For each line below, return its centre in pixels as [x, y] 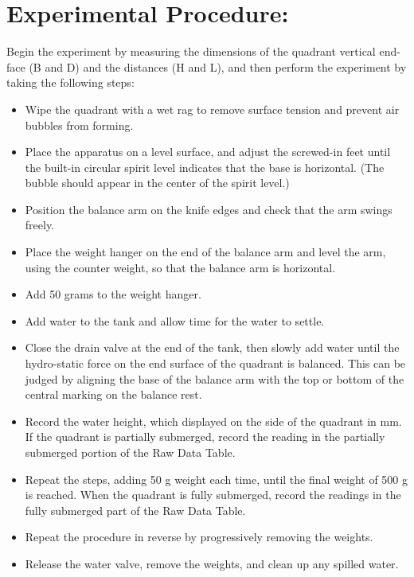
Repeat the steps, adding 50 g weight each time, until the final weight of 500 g [216, 479]
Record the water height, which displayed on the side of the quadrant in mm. [213, 421]
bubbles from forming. [79, 125]
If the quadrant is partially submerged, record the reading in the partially [205, 437]
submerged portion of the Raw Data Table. [130, 452]
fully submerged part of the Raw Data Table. [135, 510]
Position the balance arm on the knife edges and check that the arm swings [209, 209]
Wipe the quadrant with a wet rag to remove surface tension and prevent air [212, 109]
